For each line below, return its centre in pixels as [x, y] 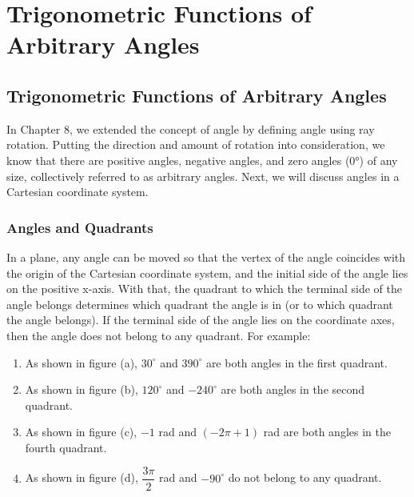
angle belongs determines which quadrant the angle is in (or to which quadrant [200, 304]
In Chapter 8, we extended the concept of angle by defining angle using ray [191, 128]
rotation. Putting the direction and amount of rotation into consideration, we [196, 144]
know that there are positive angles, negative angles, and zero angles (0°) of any [202, 160]
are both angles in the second [293, 389]
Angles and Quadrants [80, 227]
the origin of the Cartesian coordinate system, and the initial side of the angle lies [207, 273]
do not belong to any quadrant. [305, 477]
